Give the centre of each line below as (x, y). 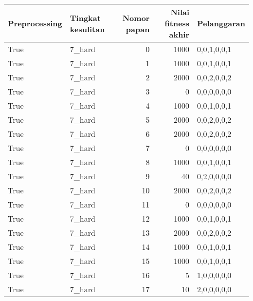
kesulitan (87, 29)
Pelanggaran (221, 23)
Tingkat (85, 18)
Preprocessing (35, 23)
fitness (177, 23)
